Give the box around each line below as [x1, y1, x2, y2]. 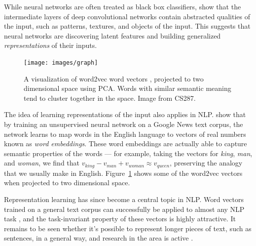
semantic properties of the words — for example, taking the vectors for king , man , [4, 148, 253, 158]
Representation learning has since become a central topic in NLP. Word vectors [4, 194, 244, 205]
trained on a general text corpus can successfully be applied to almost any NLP [4, 204, 245, 214]
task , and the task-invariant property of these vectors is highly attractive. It [4, 213, 236, 224]
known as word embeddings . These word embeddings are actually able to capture [4, 138, 247, 149]
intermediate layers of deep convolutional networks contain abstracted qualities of [4, 11, 251, 21]
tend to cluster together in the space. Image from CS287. [24, 92, 196, 103]
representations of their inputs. [4, 40, 97, 50]
